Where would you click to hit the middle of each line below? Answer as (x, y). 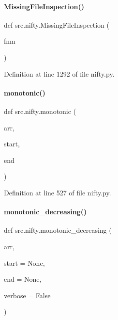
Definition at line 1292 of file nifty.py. (59, 73)
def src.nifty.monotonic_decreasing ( (58, 230)
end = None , (23, 279)
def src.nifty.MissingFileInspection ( (57, 24)
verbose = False (27, 295)
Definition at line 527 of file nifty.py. (58, 192)
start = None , (24, 263)
